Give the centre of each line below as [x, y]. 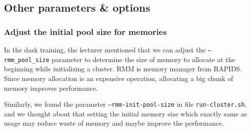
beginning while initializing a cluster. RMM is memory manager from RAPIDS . [123, 69]
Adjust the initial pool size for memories [85, 31]
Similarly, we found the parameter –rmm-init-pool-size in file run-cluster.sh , [125, 104]
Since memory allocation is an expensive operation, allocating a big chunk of [119, 78]
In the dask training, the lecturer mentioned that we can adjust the [105, 49]
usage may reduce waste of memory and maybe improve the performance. [114, 123]
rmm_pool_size [27, 60]
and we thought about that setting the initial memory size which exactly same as [125, 113]
